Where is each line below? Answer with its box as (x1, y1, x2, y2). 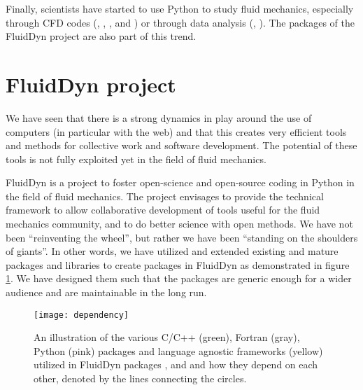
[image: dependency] (34, 309, 129, 320)
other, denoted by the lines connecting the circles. (34, 371, 247, 386)
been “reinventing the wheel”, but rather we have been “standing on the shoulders (6, 230, 358, 244)
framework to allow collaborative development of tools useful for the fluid (6, 202, 320, 217)
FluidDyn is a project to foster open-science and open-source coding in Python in (6, 175, 355, 190)
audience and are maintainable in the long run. (6, 285, 207, 300)
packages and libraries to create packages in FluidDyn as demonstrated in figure (6, 257, 350, 272)
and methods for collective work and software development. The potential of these (6, 138, 357, 153)
